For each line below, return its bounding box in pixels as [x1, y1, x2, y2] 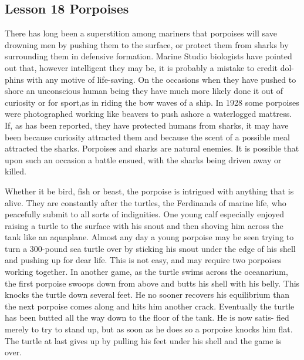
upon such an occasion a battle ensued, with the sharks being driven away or [5, 153, 282, 166]
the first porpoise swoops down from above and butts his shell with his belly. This [5, 277, 300, 289]
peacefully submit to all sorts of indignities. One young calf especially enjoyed [5, 208, 285, 220]
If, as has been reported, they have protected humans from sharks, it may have [5, 119, 289, 131]
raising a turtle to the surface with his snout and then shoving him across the [5, 219, 283, 231]
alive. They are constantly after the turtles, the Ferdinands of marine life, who [5, 196, 286, 208]
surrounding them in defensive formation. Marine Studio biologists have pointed [5, 50, 292, 62]
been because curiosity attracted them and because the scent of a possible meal [5, 130, 290, 143]
